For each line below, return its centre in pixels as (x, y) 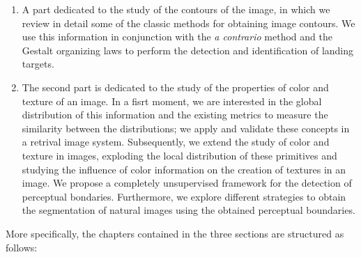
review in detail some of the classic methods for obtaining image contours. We (189, 23)
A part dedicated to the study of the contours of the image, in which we (176, 9)
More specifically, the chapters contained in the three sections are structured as (175, 233)
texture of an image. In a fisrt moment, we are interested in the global (172, 101)
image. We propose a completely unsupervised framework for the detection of (187, 183)
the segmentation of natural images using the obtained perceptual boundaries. (189, 210)
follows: (22, 247)
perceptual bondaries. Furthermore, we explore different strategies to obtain (184, 196)
